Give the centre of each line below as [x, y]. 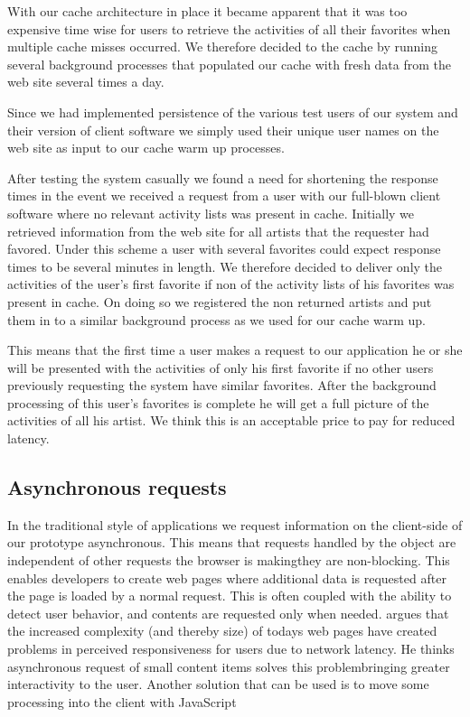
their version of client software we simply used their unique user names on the [223, 130]
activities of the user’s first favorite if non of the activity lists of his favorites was [231, 284]
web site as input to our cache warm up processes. [146, 148]
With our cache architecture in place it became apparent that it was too [207, 11]
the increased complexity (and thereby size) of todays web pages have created [222, 631]
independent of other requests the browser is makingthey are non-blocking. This [229, 560]
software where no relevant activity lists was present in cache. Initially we [211, 213]
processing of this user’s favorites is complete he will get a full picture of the [218, 402]
